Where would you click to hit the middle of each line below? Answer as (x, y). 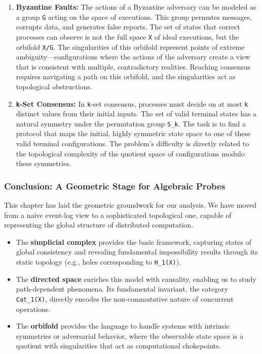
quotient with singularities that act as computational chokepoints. (118, 346)
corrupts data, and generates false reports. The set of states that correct (128, 27)
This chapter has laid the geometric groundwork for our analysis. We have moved (130, 205)
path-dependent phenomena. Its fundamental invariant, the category (122, 289)
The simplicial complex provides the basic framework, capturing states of (134, 242)
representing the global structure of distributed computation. (99, 225)
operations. (33, 309)
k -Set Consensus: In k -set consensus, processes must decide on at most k (132, 103)
